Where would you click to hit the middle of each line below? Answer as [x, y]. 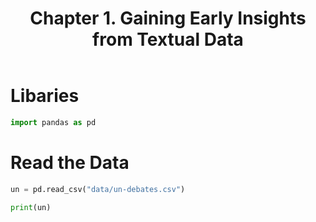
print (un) [31, 207]
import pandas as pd [53, 122]
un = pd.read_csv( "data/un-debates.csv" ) [98, 189]
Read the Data [70, 163]
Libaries [45, 96]
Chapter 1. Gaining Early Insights [168, 18]
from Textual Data [168, 39]
